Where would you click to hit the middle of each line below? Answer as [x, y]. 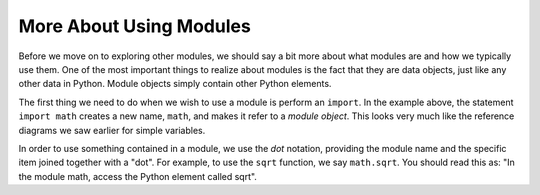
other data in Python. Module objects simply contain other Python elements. [175, 84]
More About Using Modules [135, 26]
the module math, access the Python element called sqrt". [137, 176]
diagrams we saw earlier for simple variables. [112, 130]
